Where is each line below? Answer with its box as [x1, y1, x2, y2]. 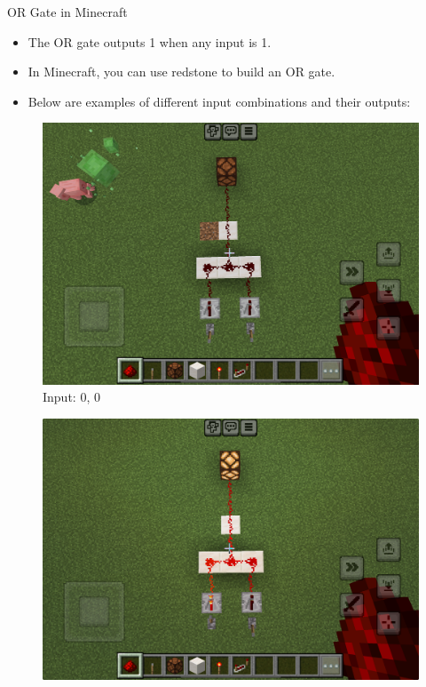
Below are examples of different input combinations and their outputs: [28, 92, 411, 110]
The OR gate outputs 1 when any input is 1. [28, 32, 272, 51]
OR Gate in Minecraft [7, 3, 128, 20]
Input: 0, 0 [43, 387, 100, 406]
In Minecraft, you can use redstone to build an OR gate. [28, 62, 335, 81]
